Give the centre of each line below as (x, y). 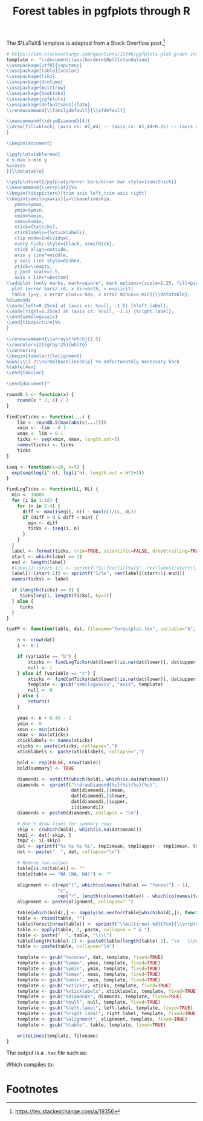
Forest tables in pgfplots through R (101, 11)
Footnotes (32, 1089)
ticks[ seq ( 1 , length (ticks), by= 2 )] (66, 596)
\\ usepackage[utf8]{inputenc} (44, 65)
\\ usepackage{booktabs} (36, 93)
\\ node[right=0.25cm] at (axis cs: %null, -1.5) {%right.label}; (90, 311)
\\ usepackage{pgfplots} (36, 99)
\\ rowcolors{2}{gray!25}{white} (47, 345)
